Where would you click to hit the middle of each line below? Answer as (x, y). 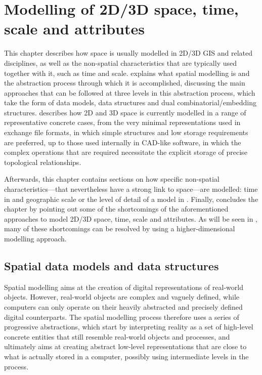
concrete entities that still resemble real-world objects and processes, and (117, 336)
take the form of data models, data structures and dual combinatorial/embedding (130, 102)
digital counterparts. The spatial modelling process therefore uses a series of (122, 317)
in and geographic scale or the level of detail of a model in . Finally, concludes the (131, 199)
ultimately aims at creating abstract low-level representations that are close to (125, 346)
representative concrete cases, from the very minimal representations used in (122, 122)
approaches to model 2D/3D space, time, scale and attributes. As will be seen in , (131, 218)
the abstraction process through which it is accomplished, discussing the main (125, 83)
